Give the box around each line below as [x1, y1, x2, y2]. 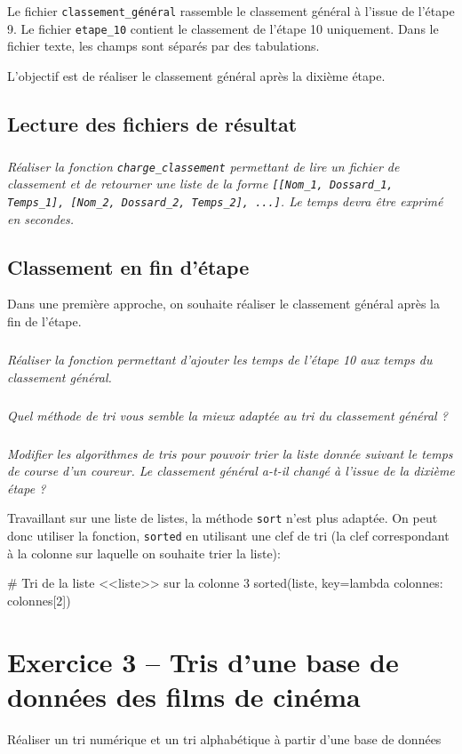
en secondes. [7, 209, 75, 228]
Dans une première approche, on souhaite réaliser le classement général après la [7, 294, 440, 313]
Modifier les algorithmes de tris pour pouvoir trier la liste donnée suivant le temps [7, 444, 453, 462]
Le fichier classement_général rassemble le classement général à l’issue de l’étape [7, 2, 455, 20]
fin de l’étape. [7, 312, 82, 331]
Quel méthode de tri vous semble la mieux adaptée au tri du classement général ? [7, 405, 448, 424]
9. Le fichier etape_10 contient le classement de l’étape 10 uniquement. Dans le [7, 19, 439, 37]
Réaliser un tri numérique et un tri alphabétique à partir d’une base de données [7, 729, 442, 748]
